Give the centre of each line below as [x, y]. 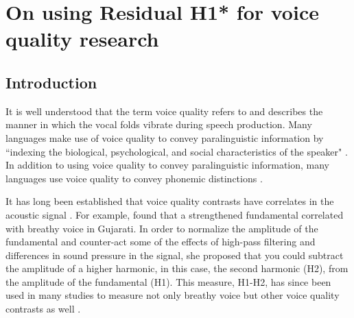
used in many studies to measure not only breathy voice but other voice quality [173, 295]
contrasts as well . [43, 309]
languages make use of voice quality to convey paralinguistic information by [165, 137]
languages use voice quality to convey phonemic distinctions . [134, 178]
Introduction [51, 82]
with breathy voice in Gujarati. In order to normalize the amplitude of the [162, 228]
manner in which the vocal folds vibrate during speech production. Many [159, 124]
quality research [82, 39]
